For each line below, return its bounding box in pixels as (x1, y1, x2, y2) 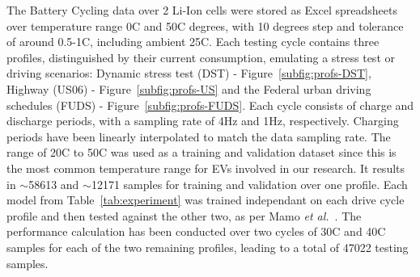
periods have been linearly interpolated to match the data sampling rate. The (6, 128, 391, 145)
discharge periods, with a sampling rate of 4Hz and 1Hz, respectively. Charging (6, 112, 399, 129)
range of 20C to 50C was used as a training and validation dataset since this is (6, 144, 397, 161)
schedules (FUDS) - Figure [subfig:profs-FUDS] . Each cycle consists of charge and (6, 96, 414, 113)
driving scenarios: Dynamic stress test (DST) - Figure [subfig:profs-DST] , (6, 65, 371, 82)
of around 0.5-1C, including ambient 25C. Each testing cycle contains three (6, 33, 380, 50)
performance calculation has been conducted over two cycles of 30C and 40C (6, 223, 386, 240)
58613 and (28, 175, 79, 192)
